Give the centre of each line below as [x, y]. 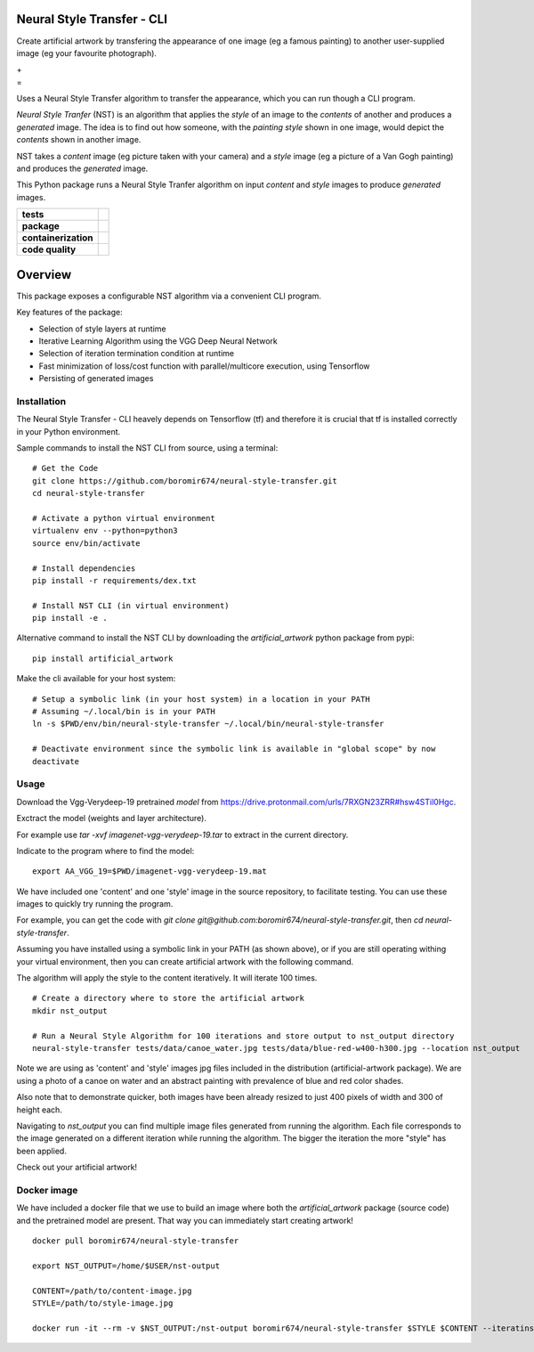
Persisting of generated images [96, 379]
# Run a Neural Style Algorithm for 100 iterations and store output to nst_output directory [243, 1036]
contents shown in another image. [79, 140]
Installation [41, 401]
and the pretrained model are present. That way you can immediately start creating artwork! [185, 1220]
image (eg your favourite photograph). [87, 53]
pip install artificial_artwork [103, 658]
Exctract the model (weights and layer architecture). [112, 819]
